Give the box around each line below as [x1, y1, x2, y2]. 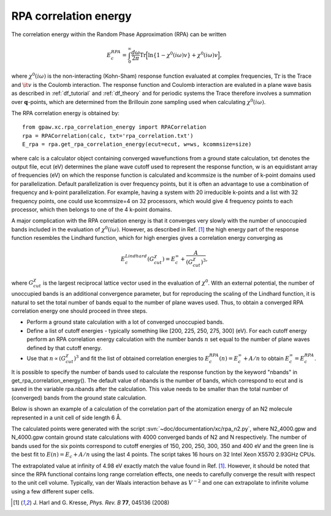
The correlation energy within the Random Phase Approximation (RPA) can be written [11, 31, 227, 38]
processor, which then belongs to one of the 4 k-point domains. [11, 206, 172, 213]
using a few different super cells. [11, 487, 94, 495]
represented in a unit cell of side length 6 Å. [11, 414, 122, 421]
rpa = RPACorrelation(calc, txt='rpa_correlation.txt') [22, 132, 194, 139]
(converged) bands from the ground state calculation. [11, 394, 147, 401]
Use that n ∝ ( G [26, 354, 66, 362]
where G [11, 279, 34, 286]
